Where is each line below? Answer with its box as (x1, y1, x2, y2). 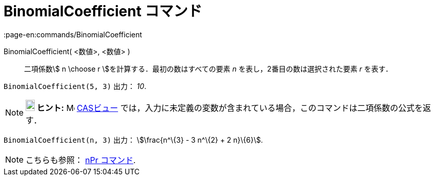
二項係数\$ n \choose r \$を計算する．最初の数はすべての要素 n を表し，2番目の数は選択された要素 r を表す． (24, 64, 393, 73)
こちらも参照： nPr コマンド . (26, 154, 136, 165)
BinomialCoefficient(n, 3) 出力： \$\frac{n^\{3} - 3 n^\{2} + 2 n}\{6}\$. (4, 135, 263, 144)
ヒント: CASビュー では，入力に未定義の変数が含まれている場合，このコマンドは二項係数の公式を (36, 102, 423, 113)
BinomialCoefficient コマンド (4, 3, 202, 20)
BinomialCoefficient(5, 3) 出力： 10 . (4, 81, 147, 91)
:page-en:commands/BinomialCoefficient (4, 30, 142, 39)
